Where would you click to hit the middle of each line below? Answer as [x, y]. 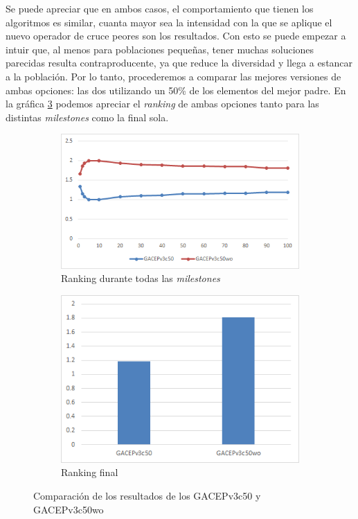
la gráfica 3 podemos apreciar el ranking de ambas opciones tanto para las [162, 104]
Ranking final [90, 472]
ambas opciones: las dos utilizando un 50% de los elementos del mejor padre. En [176, 90]
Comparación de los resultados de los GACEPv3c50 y [147, 495]
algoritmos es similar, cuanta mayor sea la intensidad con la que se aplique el [169, 22]
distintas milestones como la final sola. [87, 117]
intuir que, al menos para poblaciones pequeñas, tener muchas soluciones [160, 49]
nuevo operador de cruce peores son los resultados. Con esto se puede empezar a [176, 36]
